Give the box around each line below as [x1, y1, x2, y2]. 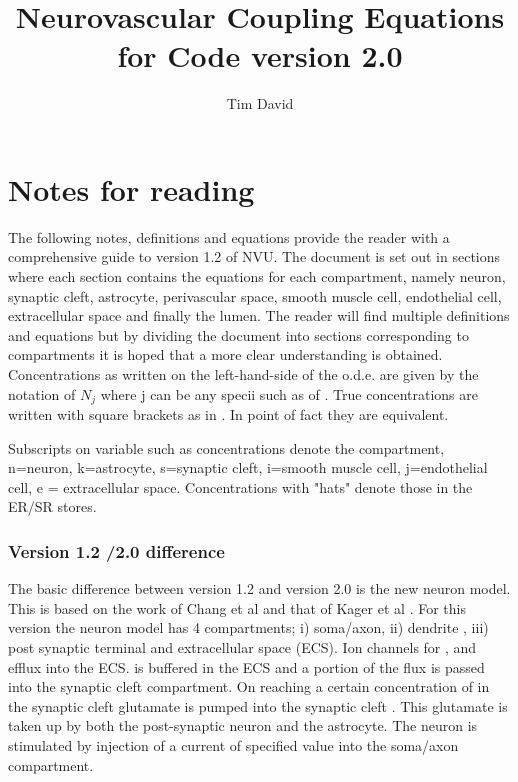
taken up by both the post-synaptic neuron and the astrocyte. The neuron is [8, 715, 478, 736]
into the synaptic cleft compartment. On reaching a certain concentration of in [8, 676, 490, 697]
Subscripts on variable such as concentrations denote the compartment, [8, 437, 445, 458]
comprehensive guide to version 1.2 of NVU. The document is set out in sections [8, 246, 501, 267]
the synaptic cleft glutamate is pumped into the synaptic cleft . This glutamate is [8, 695, 508, 716]
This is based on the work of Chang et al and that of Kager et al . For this [8, 597, 466, 618]
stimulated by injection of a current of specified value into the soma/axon [8, 734, 459, 755]
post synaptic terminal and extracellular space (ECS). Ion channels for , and [8, 637, 477, 658]
